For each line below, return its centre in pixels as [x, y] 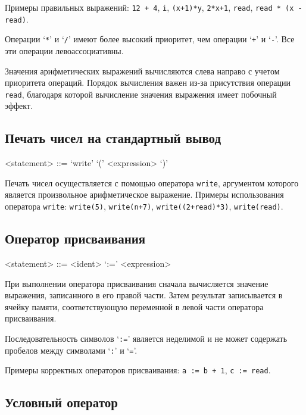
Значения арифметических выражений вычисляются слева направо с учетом [142, 71]
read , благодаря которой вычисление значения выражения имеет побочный [141, 94]
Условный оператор [61, 402]
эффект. [19, 106]
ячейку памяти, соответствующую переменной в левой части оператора [134, 306]
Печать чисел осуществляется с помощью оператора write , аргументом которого [152, 182]
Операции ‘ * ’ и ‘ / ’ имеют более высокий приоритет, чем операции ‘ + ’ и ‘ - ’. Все [150, 39]
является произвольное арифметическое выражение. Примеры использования [144, 194]
